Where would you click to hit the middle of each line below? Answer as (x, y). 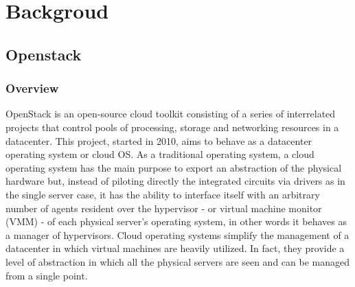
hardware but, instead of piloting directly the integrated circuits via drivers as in (175, 181)
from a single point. (47, 275)
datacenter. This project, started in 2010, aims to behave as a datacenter (159, 140)
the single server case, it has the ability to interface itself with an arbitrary (163, 194)
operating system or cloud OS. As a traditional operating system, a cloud (160, 154)
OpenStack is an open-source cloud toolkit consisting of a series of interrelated (171, 114)
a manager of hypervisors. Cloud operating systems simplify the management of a (177, 234)
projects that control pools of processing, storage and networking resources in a (172, 127)
